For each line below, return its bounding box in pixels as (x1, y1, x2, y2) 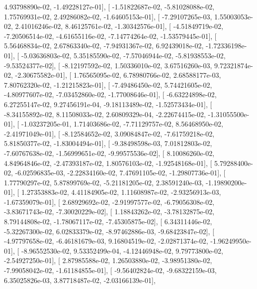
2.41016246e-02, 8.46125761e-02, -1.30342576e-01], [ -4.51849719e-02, (15, 21, 223, 31)
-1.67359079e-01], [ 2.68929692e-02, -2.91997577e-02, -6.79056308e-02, (4, 196, 215, 207)
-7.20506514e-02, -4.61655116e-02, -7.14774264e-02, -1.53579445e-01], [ (4, 30, 217, 41)
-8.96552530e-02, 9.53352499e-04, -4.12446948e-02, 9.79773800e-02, (21, 245, 223, 256)
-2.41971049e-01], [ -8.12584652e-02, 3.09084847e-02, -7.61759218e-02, (4, 128, 215, 139)
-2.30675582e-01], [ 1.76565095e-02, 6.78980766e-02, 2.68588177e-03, (15, 70, 221, 80)
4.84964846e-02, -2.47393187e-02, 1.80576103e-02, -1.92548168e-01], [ (4, 157, 212, 168)
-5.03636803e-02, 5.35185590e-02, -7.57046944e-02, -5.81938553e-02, (21, 50, 226, 60)
